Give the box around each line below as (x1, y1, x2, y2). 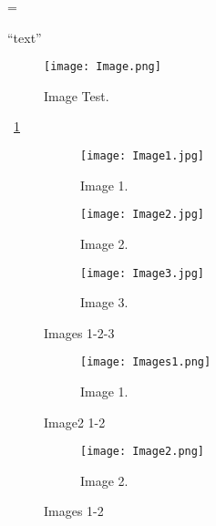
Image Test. (44, 86, 109, 105)
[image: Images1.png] (80, 356, 211, 369)
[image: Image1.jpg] (80, 150, 205, 163)
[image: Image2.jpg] (80, 208, 205, 222)
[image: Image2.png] (80, 445, 205, 459)
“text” (7, 27, 42, 46)
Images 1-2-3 (44, 323, 115, 342)
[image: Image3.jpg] (80, 266, 205, 280)
